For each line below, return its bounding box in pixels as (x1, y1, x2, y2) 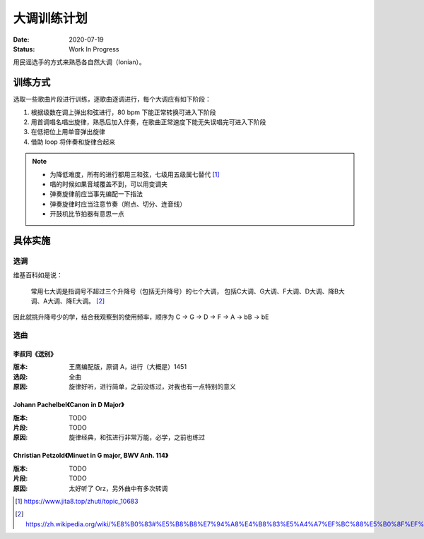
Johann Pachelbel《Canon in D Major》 (13, 401, 124, 409)
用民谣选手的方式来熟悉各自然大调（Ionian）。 (13, 58, 146, 66)
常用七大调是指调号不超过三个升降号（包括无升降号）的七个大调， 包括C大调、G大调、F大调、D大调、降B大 (30, 286, 346, 296)
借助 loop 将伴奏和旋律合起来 (30, 138, 116, 146)
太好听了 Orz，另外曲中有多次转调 (69, 484, 168, 492)
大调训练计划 (13, 11, 88, 26)
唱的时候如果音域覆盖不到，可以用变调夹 (49, 180, 167, 188)
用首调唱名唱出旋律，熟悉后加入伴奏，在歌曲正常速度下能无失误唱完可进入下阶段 (30, 118, 266, 126)
